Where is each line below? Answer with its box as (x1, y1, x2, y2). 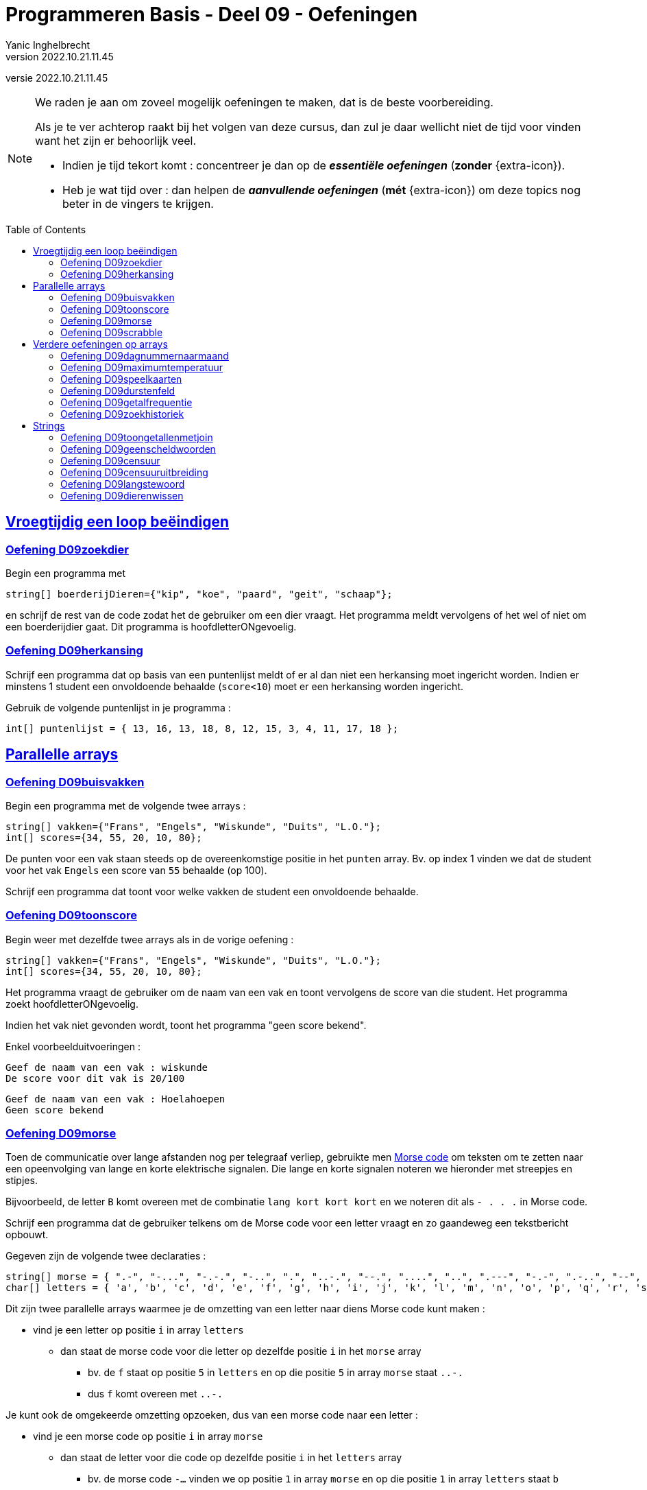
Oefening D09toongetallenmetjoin (60, 431, 213, 443)
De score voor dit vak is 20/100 (5, 1072, 185, 1084)
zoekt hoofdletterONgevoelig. (5, 997, 138, 1010)
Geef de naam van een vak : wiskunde (5, 1061, 208, 1073)
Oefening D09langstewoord (60, 477, 185, 490)
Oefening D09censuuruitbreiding (60, 466, 208, 478)
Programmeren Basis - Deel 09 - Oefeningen (5, 3, 418, 26)
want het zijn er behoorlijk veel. (35, 133, 197, 147)
